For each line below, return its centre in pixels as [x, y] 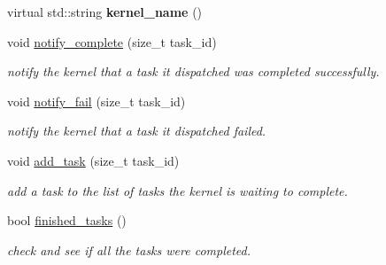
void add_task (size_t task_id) [93, 160]
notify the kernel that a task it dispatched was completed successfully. [193, 71]
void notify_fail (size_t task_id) [96, 101]
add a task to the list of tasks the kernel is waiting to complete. [178, 190]
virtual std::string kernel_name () [105, 12]
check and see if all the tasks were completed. [129, 249]
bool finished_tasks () [67, 220]
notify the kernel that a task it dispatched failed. [137, 131]
